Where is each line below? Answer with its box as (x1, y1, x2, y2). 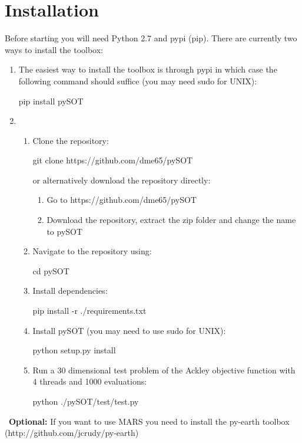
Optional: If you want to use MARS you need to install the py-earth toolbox (9, 415, 290, 427)
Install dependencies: (32, 284, 108, 297)
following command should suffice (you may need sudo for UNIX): (18, 74, 257, 87)
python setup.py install (32, 344, 116, 356)
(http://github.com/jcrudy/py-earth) (5, 426, 139, 439)
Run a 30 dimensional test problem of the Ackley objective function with (32, 363, 296, 376)
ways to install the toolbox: (5, 43, 103, 55)
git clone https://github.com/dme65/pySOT (32, 154, 193, 166)
